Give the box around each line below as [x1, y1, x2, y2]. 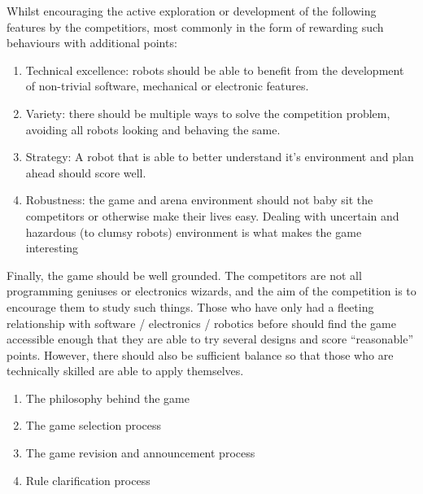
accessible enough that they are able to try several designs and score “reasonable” [7, 330, 414, 348]
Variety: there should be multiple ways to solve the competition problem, [25, 104, 390, 121]
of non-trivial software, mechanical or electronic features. [25, 77, 309, 94]
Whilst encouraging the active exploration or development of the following [7, 2, 377, 19]
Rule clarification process [25, 471, 150, 488]
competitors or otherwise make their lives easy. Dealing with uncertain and [25, 207, 399, 224]
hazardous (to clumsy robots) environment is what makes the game [25, 223, 362, 240]
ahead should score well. [25, 164, 146, 181]
